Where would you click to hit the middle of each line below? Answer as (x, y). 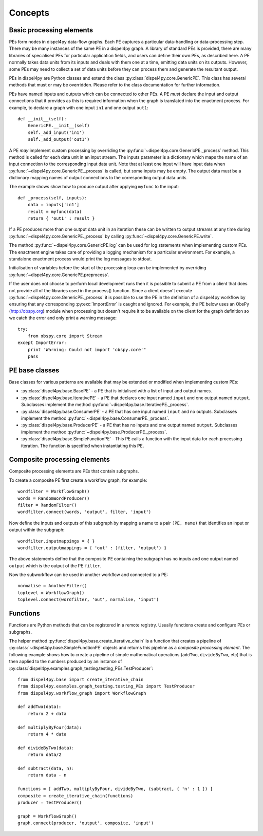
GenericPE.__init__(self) (59, 126)
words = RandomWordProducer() (54, 498)
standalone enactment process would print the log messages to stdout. (80, 259)
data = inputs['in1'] (54, 205)
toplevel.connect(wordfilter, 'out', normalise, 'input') (88, 600)
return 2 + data (47, 714)
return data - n (47, 775)
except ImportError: (42, 343)
